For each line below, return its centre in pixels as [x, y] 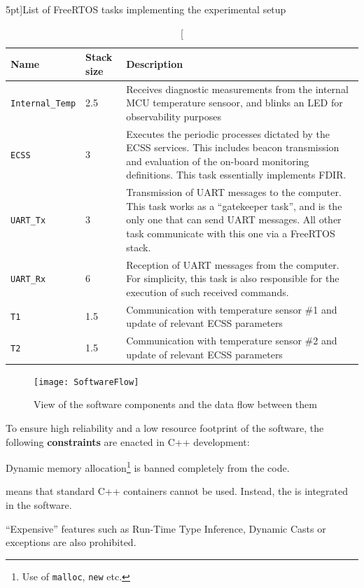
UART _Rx [28, 280]
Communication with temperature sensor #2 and [232, 340]
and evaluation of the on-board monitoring [218, 161]
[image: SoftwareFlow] [86, 382]
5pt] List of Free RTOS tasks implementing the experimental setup [146, 9]
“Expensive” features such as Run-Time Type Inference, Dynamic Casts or [166, 528]
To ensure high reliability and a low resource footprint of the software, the [165, 427]
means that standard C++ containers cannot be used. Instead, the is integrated [177, 491]
